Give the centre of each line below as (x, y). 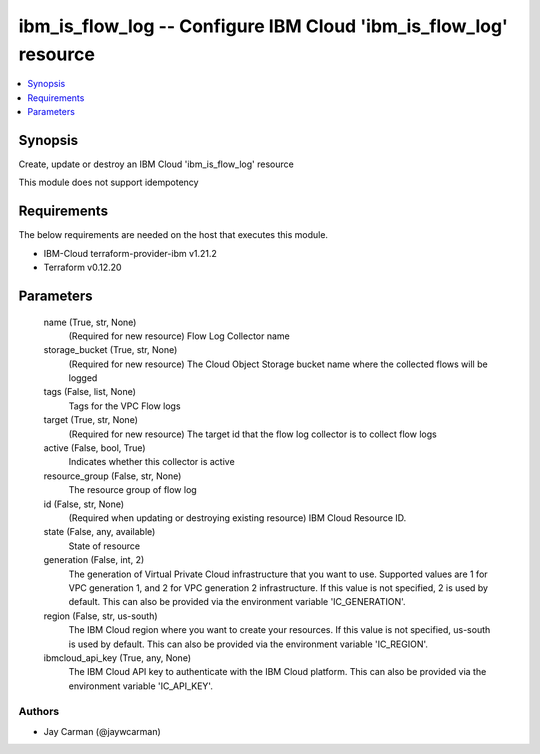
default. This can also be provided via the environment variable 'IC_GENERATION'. (237, 602)
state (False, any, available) (99, 532)
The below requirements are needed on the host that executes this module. (173, 235)
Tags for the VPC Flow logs (124, 406)
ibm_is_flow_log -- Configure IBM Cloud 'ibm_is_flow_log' (263, 26)
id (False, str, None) (84, 504)
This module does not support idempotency (108, 182)
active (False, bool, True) (94, 448)
